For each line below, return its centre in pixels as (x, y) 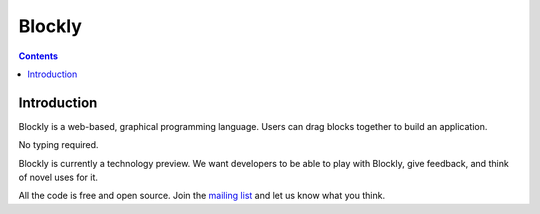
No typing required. (58, 145)
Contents (38, 56)
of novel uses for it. (58, 177)
